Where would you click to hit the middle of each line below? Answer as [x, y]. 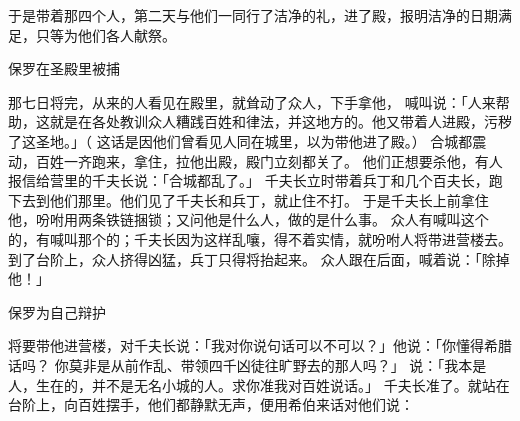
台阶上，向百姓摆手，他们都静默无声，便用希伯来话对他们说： [211, 404]
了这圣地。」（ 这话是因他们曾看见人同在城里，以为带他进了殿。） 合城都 [240, 140]
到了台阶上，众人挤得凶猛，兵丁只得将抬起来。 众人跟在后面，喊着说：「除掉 [259, 258]
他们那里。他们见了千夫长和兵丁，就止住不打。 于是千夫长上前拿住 [269, 199]
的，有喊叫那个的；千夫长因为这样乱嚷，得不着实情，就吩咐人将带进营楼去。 [260, 238]
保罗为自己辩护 [57, 311]
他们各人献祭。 [126, 34]
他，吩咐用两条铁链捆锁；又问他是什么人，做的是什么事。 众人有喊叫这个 [248, 219]
